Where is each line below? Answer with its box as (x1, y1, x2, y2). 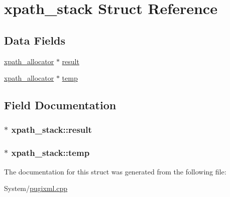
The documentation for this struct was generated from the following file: (4, 166, 226, 176)
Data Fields (4, 32, 66, 48)
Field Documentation (4, 97, 117, 113)
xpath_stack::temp (11, 146, 90, 159)
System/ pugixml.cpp (4, 183, 68, 193)
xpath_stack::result (11, 123, 92, 136)
